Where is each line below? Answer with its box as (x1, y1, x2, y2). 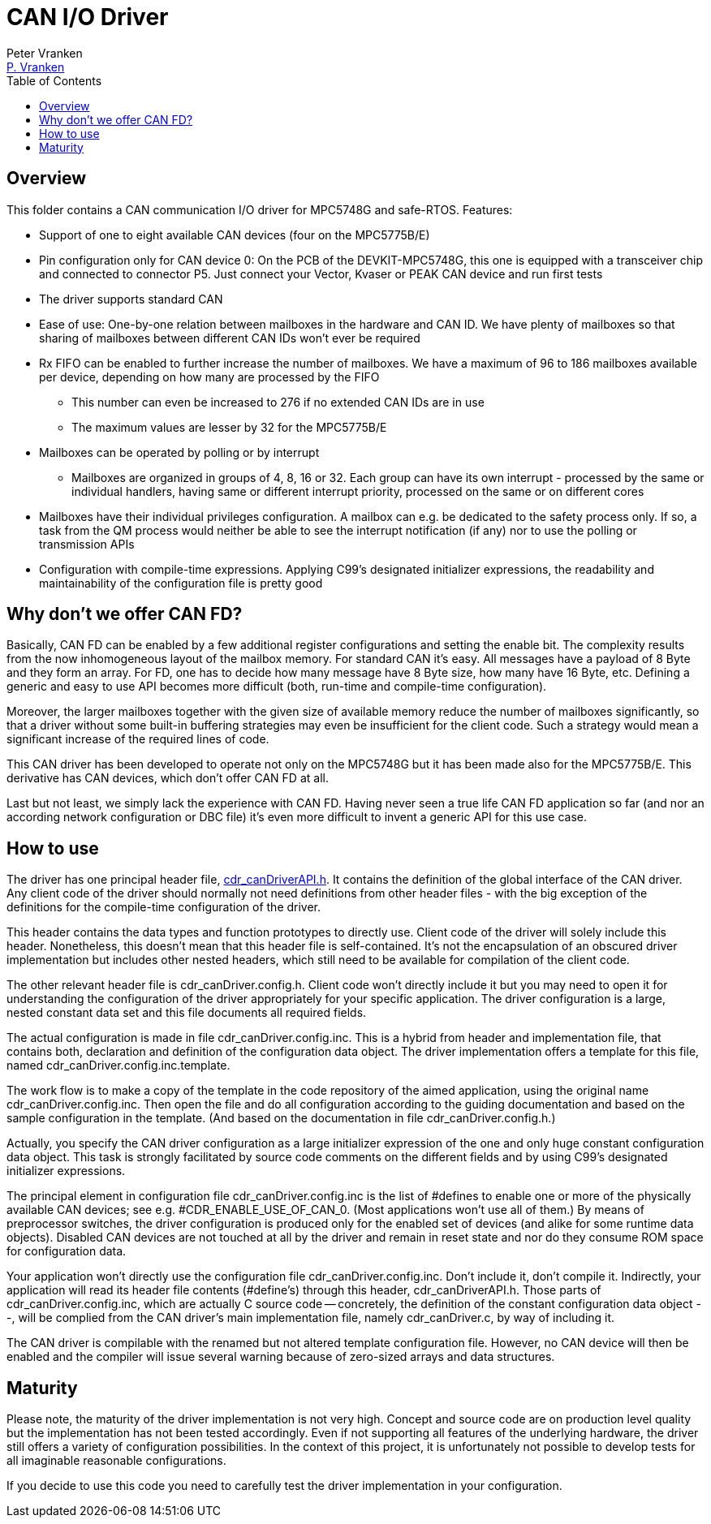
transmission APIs (39, 536, 135, 551)
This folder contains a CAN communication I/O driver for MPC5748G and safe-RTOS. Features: (6, 202, 513, 217)
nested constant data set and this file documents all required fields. (6, 1005, 367, 1020)
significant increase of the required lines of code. (6, 732, 269, 747)
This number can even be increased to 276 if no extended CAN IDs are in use (71, 394, 485, 409)
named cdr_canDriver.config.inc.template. (6, 1058, 231, 1073)
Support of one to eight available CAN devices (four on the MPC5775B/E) (39, 227, 430, 242)
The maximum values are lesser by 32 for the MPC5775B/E (71, 420, 387, 434)
